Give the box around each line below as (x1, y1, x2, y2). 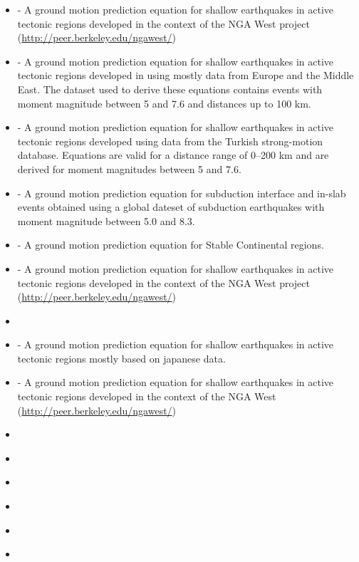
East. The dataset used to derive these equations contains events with (17, 81, 323, 96)
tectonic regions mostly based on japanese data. (17, 350, 226, 365)
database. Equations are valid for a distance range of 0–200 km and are (17, 147, 329, 162)
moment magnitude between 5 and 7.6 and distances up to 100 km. (17, 95, 311, 110)
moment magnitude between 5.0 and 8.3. (17, 213, 195, 228)
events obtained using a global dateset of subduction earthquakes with (17, 199, 325, 214)
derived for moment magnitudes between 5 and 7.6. (17, 161, 241, 176)
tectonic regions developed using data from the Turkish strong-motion (17, 133, 323, 148)
